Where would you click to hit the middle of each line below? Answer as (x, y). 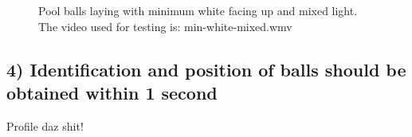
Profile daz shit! (45, 125)
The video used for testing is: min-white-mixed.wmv (165, 26)
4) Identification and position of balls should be (206, 69)
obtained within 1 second (112, 92)
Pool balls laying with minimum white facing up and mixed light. (198, 10)
